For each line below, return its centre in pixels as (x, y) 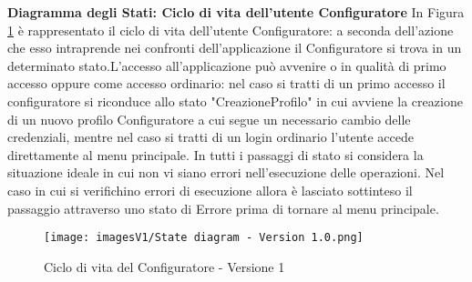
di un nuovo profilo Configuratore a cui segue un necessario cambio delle (209, 119)
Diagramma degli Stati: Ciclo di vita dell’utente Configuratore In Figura (236, 12)
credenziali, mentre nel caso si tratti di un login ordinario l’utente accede (211, 137)
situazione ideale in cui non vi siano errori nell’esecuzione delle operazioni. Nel (226, 172)
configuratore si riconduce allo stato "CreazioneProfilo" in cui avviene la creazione (235, 101)
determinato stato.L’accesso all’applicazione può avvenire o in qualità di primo (227, 65)
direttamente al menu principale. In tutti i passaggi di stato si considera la (215, 154)
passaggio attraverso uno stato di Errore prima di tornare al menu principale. (223, 208)
